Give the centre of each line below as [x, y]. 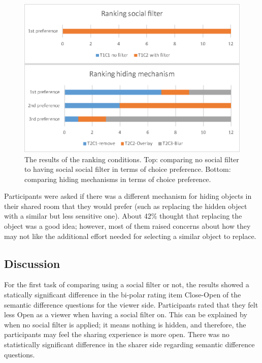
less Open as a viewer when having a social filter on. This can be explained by [126, 314]
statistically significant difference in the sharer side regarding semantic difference [129, 344]
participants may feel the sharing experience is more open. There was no [117, 334]
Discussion [32, 263]
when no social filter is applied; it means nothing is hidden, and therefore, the [125, 324]
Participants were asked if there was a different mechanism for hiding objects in [128, 196]
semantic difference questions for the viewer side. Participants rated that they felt [131, 304]
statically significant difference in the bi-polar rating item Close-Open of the [123, 295]
